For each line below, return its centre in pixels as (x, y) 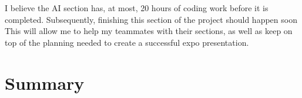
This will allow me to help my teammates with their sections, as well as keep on (149, 31)
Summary (45, 82)
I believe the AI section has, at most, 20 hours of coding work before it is (137, 8)
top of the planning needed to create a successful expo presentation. (127, 42)
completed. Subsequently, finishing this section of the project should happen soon (151, 19)
